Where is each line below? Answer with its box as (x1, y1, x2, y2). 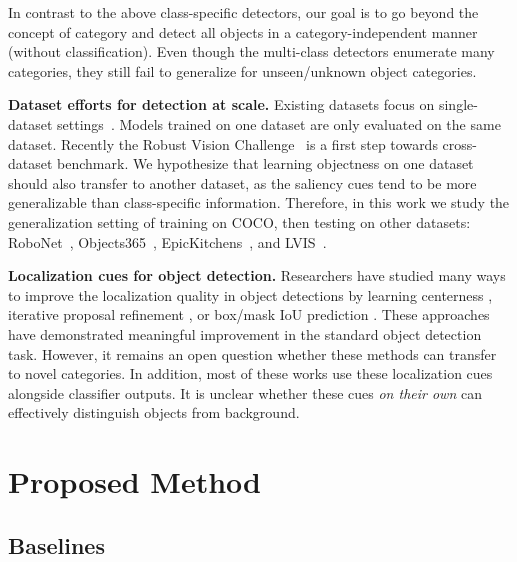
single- (438, 94, 478, 115)
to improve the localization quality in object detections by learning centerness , (8, 284, 493, 305)
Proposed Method (8, 461, 261, 502)
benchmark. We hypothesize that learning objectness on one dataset (57, 153, 474, 174)
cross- (442, 133, 477, 154)
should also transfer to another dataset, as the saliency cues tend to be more (8, 172, 477, 193)
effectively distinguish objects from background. (8, 402, 300, 423)
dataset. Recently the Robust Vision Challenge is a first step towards (8, 133, 438, 154)
